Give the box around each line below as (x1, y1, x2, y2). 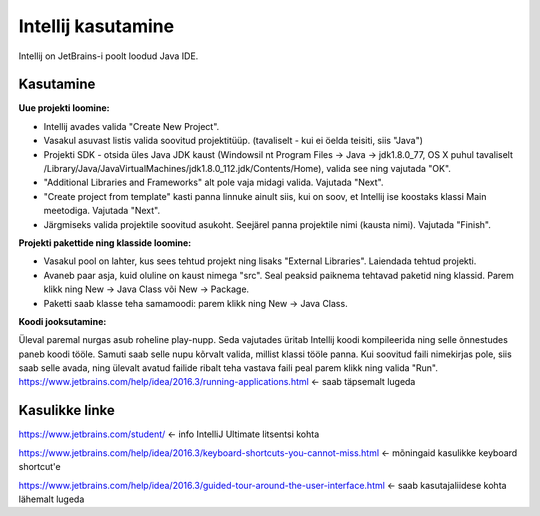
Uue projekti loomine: (18, 102, 110, 114)
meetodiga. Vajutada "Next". (43, 205, 160, 217)
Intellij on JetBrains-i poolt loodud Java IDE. (18, 50, 199, 62)
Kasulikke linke (18, 402, 115, 419)
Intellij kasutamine (18, 15, 175, 37)
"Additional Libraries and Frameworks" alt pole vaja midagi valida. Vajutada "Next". (43, 176, 384, 189)
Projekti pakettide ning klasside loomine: (18, 236, 192, 249)
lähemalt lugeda (18, 493, 85, 505)
